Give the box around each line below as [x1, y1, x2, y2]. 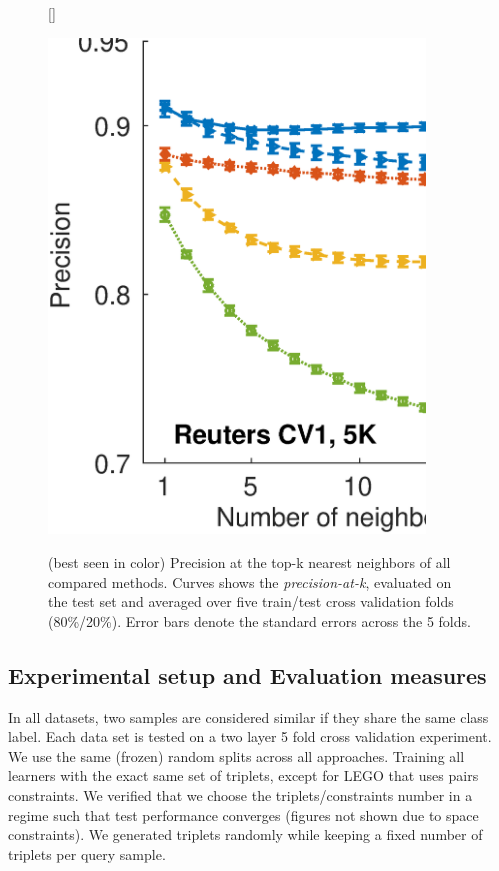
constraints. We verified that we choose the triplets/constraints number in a [8, 784, 473, 805]
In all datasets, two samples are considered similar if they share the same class [8, 706, 489, 727]
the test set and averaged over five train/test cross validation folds [48, 591, 454, 612]
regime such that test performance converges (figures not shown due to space [8, 804, 479, 825]
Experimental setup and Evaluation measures [8, 659, 487, 690]
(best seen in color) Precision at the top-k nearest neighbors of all [48, 551, 451, 572]
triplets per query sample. [8, 843, 166, 864]
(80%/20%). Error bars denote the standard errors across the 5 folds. [48, 610, 471, 631]
